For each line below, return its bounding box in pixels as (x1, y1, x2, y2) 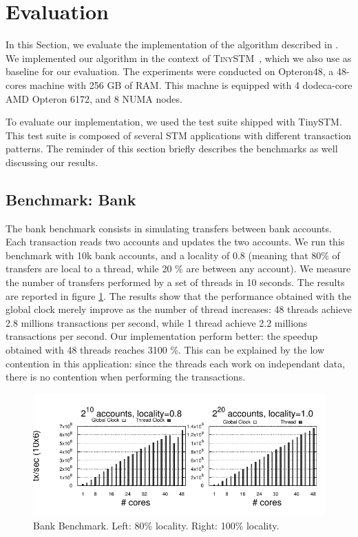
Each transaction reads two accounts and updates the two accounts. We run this (6, 234, 345, 249)
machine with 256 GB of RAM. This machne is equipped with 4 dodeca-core (30, 77, 352, 92)
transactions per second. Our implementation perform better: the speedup (6, 329, 318, 343)
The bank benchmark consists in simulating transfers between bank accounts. (6, 221, 332, 235)
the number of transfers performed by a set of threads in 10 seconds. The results (6, 275, 345, 290)
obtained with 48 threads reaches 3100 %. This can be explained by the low (6, 343, 325, 357)
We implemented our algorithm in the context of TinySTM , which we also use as (6, 50, 352, 65)
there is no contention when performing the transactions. (6, 369, 246, 384)
